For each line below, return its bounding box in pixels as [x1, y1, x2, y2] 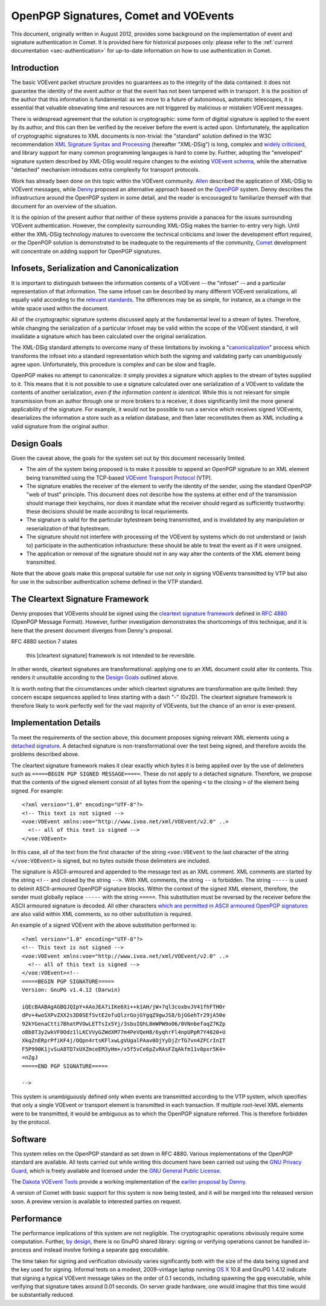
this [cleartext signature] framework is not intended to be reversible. [26, 651, 196, 659]
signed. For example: [11, 787, 63, 794]
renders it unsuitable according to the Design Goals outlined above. [11, 674, 179, 681]
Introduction [11, 63, 59, 73]
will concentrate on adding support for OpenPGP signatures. [11, 247, 162, 255]
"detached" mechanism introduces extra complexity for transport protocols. [11, 166, 200, 174]
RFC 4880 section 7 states [11, 638, 78, 645]
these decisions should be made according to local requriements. [26, 508, 190, 515]
